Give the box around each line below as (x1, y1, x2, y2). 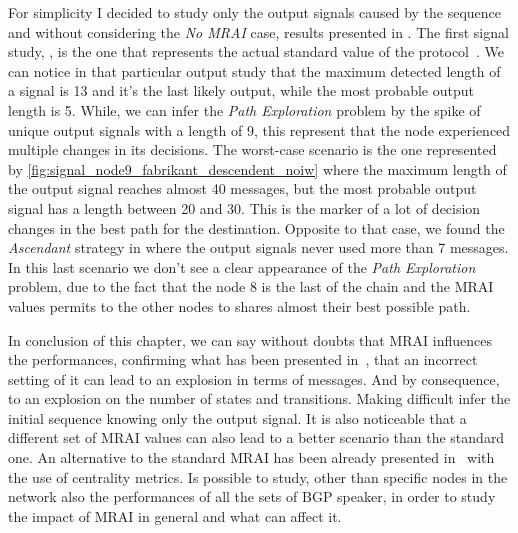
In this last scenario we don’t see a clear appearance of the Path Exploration (8, 256, 476, 277)
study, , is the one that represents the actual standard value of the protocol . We (8, 41, 504, 62)
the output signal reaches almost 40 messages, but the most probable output (8, 178, 477, 199)
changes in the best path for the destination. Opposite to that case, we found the (8, 217, 505, 238)
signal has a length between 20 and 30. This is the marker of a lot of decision (8, 197, 481, 218)
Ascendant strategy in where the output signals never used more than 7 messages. (8, 237, 509, 258)
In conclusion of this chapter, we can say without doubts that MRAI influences (8, 329, 493, 350)
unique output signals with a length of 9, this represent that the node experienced (8, 119, 511, 140)
